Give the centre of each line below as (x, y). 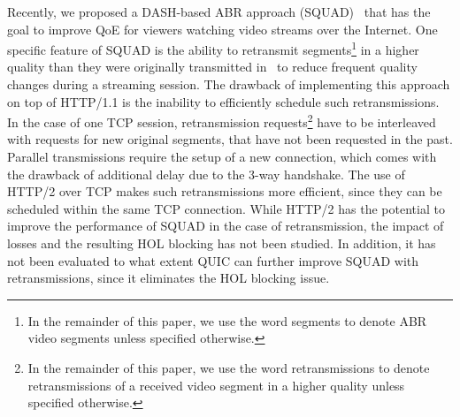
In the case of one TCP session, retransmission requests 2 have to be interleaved (222, 121)
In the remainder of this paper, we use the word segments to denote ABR (227, 320)
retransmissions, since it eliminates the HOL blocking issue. (169, 278)
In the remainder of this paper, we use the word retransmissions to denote (229, 368)
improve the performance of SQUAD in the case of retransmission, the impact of (226, 226)
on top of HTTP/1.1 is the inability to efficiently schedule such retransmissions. (223, 101)
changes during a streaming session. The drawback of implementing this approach (229, 84)
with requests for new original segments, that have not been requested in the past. (230, 139)
